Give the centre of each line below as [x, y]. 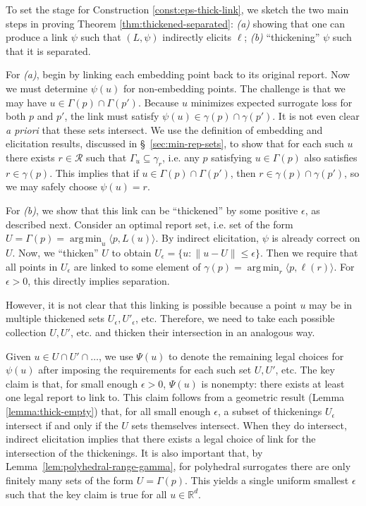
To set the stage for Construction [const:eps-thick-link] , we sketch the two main [177, 9]
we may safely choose [51, 186]
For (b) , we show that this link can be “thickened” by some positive [152, 210]
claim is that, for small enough [72, 383]
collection [26, 332]
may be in [331, 304]
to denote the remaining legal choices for [256, 356]
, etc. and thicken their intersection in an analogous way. [193, 332]
